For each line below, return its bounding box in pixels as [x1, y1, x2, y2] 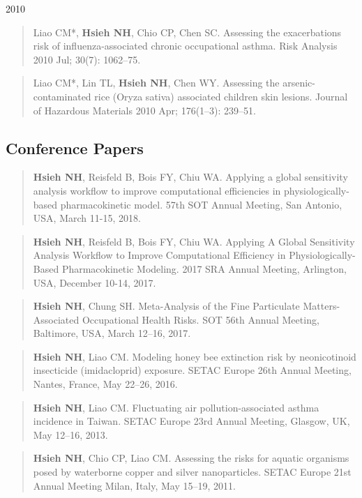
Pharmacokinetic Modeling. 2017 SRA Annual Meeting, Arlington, [61, 261, 347, 276]
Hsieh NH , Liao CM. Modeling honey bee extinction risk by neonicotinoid [33, 349, 356, 363]
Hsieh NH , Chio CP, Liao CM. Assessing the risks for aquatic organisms [33, 451, 349, 465]
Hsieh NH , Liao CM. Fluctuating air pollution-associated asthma [33, 400, 319, 414]
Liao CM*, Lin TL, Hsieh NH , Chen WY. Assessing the [33, 75, 280, 90]
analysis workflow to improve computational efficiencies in [33, 183, 281, 197]
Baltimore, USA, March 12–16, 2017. [33, 326, 191, 340]
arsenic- [282, 75, 315, 90]
